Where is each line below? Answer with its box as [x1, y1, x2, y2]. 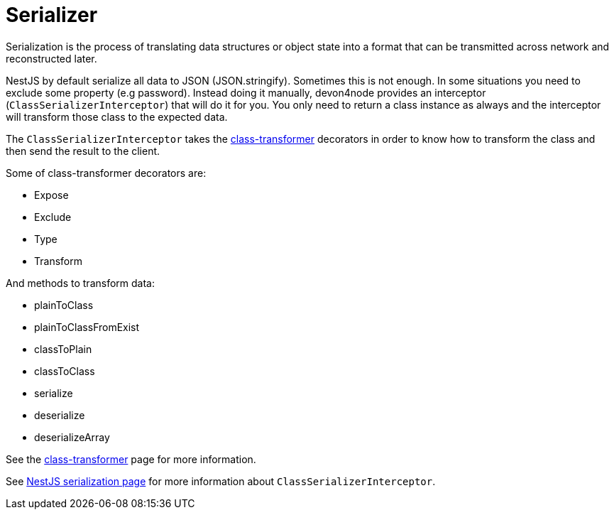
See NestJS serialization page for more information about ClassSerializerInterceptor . [6, 475, 436, 487]
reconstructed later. [6, 52, 97, 65]
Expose [34, 188, 69, 201]
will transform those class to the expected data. [6, 110, 228, 123]
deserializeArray [34, 430, 110, 443]
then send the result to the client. [6, 144, 160, 157]
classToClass [34, 364, 95, 377]
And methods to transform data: [6, 276, 155, 289]
